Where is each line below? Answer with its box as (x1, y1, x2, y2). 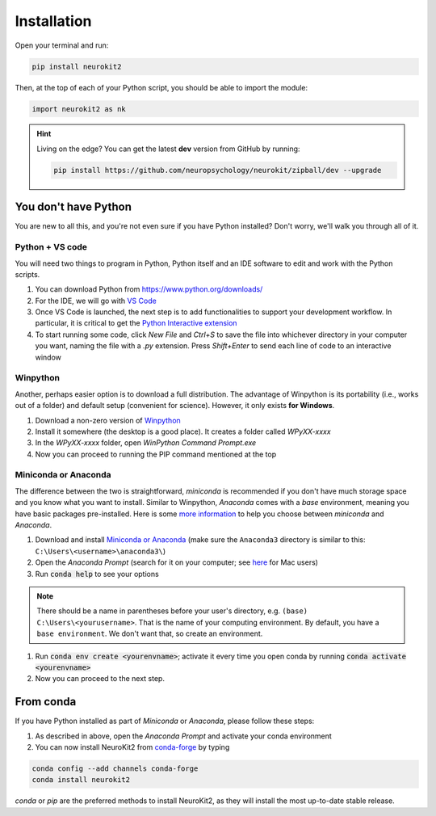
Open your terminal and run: (15, 40, 109, 50)
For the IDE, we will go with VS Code (35, 296, 157, 305)
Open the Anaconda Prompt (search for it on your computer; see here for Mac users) (35, 557, 319, 567)
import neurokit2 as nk (31, 104, 127, 113)
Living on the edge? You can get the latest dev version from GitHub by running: (36, 144, 300, 154)
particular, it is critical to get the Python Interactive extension (35, 318, 237, 328)
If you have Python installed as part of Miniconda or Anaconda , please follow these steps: (15, 716, 315, 726)
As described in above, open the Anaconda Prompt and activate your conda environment (35, 731, 333, 741)
